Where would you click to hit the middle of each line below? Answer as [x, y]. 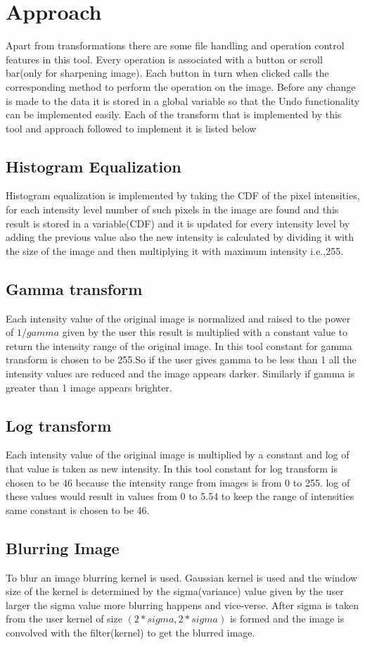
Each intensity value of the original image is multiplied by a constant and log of [178, 455]
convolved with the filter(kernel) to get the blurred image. [130, 632]
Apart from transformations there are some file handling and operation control [175, 45]
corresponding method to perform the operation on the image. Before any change [181, 86]
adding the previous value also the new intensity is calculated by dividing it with [180, 237]
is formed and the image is [287, 619]
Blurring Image [63, 547]
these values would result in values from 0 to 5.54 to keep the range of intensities [180, 496]
